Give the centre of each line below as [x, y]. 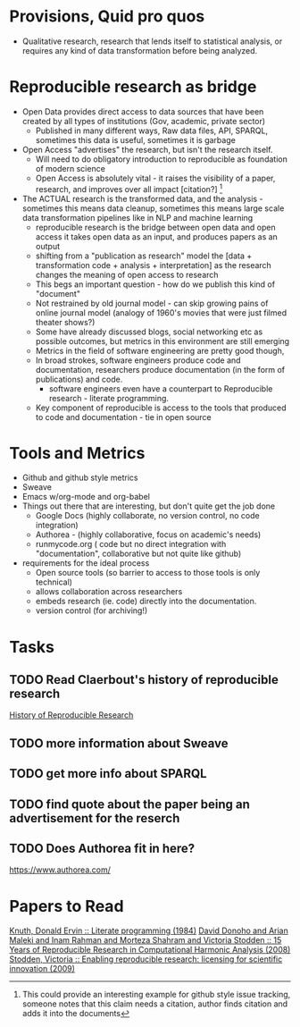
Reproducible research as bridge [133, 87]
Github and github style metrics [80, 478]
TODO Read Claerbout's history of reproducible [144, 680]
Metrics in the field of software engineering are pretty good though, [160, 350]
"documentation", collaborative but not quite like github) [138, 554]
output [48, 246]
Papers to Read [67, 906]
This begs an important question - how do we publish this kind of [155, 284]
